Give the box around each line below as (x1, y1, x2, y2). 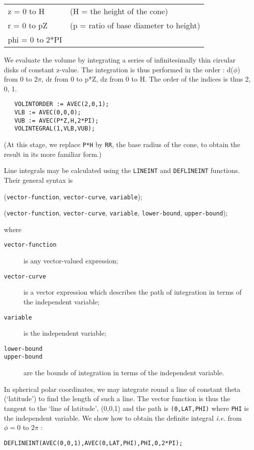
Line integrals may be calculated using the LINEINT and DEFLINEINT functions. (4, 165, 240, 175)
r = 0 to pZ (8, 20, 47, 31)
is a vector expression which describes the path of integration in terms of (23, 287, 242, 297)
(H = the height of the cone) (69, 5, 168, 17)
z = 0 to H (8, 5, 45, 17)
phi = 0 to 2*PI (8, 34, 62, 45)
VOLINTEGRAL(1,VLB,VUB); (14, 125, 95, 132)
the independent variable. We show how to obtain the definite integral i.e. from (4, 412, 242, 423)
